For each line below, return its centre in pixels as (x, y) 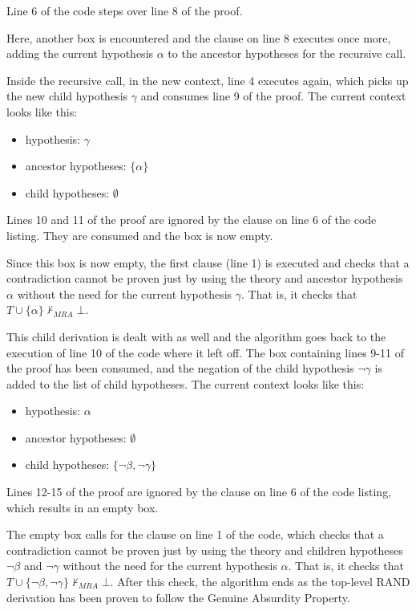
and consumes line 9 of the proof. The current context (273, 96)
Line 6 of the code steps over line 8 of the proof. (125, 10)
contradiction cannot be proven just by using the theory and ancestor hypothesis (205, 278)
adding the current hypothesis (80, 53)
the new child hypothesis (67, 96)
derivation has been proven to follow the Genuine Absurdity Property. (178, 597)
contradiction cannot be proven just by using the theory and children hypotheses (205, 550)
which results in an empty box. (83, 507)
